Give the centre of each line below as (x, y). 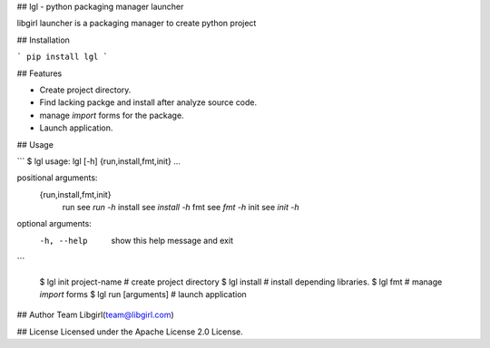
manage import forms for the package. (112, 115)
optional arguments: (54, 224)
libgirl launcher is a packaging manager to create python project (137, 24)
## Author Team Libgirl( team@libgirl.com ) (95, 315)
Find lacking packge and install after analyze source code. (148, 102)
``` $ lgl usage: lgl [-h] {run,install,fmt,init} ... (99, 161)
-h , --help (64, 241)
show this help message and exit (172, 240)
